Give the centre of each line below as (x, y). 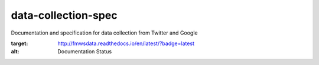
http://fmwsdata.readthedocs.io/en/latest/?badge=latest (126, 43)
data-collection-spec (64, 15)
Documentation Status (85, 52)
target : (19, 43)
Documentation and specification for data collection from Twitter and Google (104, 33)
